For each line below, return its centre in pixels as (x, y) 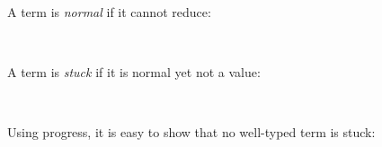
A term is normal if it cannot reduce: (109, 12)
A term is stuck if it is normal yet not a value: (134, 72)
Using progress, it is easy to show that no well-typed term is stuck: (191, 132)
